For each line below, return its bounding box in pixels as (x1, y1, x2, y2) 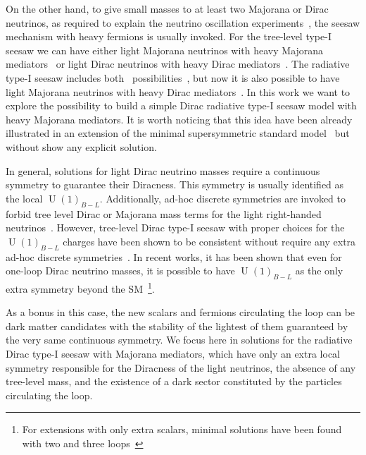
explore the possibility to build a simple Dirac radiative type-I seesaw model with (6, 98, 357, 113)
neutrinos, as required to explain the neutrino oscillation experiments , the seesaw (6, 15, 360, 30)
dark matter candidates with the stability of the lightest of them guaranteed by (6, 318, 348, 333)
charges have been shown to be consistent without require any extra (63, 233, 356, 248)
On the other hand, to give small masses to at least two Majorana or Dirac (6, 1, 329, 16)
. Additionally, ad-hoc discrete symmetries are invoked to (99, 190, 346, 205)
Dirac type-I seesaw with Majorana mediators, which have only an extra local (6, 346, 341, 360)
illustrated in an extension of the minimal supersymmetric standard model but (6, 126, 350, 140)
